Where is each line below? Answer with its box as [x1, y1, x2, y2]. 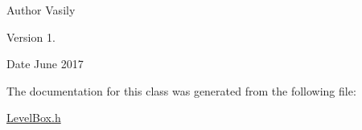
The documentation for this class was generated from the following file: [6, 82, 356, 99]
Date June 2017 [6, 55, 84, 72]
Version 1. [6, 28, 56, 45]
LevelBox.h [6, 109, 61, 126]
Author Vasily [6, 2, 76, 18]
